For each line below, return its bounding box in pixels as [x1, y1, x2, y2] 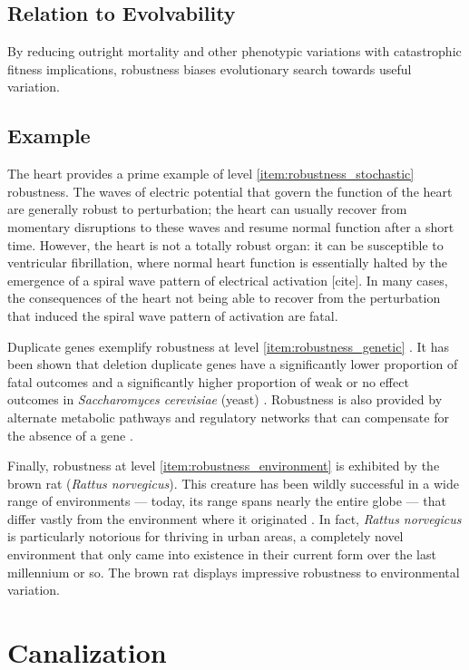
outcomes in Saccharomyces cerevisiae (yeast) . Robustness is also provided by [7, 390, 443, 409]
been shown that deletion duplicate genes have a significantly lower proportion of [7, 354, 458, 374]
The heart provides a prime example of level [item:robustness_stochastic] [7, 164, 415, 183]
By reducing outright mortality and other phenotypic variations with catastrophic [7, 42, 462, 61]
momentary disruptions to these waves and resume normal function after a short [7, 217, 454, 236]
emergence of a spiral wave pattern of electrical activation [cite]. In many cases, [7, 270, 448, 289]
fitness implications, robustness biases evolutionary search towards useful [7, 59, 412, 78]
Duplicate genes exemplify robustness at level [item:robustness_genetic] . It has [7, 336, 449, 355]
